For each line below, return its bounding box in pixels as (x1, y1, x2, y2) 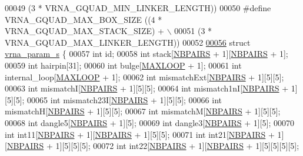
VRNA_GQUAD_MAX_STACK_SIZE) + (5, 25, 164, 37)
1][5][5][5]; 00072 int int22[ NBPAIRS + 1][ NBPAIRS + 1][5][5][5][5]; (55, 140, 299, 152)
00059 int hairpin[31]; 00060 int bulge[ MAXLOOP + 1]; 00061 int (5, 59, 242, 71)
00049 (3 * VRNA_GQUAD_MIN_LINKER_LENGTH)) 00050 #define (5, 2, 271, 13)
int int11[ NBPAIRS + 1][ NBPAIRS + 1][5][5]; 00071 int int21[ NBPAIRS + (5, 128, 275, 140)
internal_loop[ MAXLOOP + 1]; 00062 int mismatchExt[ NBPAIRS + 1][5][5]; (5, 70, 284, 83)
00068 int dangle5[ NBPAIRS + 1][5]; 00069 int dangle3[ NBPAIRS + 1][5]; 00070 (5, 116, 295, 128)
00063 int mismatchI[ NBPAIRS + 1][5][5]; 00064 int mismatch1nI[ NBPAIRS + (5, 82, 289, 94)
